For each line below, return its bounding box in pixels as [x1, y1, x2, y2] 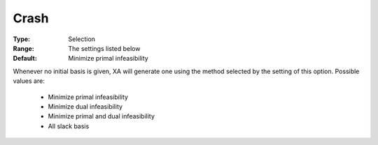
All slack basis [48, 122, 90, 130]
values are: [13, 77, 45, 85]
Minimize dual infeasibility [48, 102, 122, 111]
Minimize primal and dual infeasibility [48, 112, 155, 121]
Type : [13, 35, 31, 43]
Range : [13, 44, 34, 52]
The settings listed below [68, 44, 141, 52]
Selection [68, 35, 96, 43]
